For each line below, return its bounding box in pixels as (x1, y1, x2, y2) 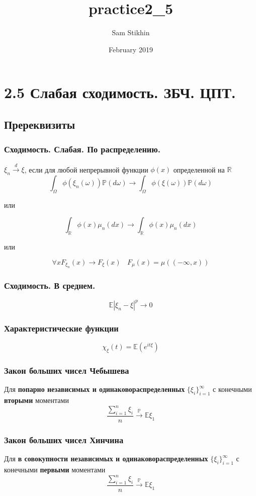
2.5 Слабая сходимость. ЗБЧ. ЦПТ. (4, 82, 236, 103)
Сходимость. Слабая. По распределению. (4, 143, 161, 155)
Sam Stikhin (112, 27, 150, 38)
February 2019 (109, 44, 153, 54)
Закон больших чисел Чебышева (4, 364, 129, 376)
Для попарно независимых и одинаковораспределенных (4, 384, 185, 394)
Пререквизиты (4, 116, 75, 132)
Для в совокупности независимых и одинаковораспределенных (4, 453, 208, 464)
